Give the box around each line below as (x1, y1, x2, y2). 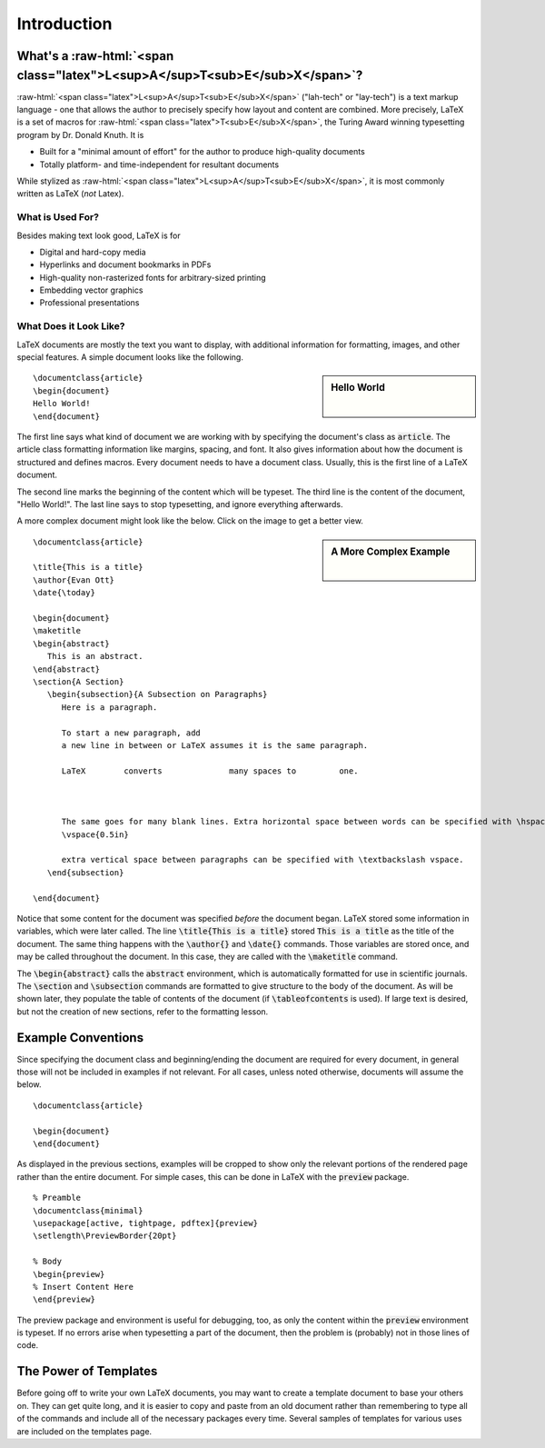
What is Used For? (16, 211, 100, 224)
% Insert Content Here (33, 1282, 134, 1292)
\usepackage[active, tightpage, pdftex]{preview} (33, 1218, 259, 1228)
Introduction (16, 14, 113, 34)
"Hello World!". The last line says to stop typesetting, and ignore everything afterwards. (16, 498, 343, 509)
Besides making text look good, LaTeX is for (16, 230, 181, 241)
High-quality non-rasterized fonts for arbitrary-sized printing (39, 272, 267, 283)
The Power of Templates (16, 1363, 158, 1379)
